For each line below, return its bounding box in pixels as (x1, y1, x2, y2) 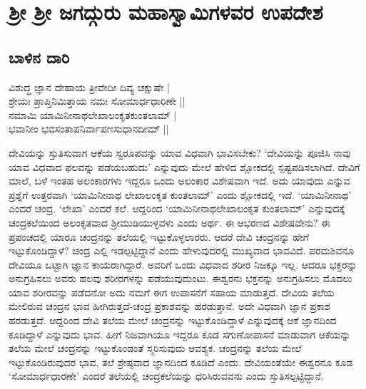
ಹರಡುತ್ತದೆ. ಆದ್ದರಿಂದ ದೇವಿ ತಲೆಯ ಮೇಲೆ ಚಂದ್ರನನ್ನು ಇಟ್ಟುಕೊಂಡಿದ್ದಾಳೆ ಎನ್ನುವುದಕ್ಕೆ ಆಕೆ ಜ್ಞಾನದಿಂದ (9, 313, 337, 328)
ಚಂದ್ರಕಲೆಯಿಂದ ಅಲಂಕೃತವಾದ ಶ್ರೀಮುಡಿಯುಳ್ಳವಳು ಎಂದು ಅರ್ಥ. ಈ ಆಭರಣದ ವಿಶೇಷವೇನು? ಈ (9, 214, 330, 229)
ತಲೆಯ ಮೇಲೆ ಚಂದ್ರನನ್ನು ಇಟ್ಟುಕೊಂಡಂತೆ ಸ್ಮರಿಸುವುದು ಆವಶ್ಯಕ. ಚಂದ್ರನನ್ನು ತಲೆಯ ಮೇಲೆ (9, 341, 302, 356)
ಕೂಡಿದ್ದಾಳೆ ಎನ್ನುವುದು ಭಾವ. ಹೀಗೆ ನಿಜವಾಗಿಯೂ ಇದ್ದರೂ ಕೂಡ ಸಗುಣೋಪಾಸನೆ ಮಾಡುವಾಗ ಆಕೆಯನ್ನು (9, 326, 351, 341)
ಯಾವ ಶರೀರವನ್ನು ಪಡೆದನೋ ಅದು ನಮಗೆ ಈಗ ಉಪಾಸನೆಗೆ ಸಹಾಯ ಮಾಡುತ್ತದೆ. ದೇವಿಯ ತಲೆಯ (9, 284, 335, 299)
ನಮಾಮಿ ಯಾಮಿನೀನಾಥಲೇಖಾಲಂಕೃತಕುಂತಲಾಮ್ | (9, 107, 177, 122)
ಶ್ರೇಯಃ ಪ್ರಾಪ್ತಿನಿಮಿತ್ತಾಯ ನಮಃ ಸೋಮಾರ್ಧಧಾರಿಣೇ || (9, 93, 185, 108)
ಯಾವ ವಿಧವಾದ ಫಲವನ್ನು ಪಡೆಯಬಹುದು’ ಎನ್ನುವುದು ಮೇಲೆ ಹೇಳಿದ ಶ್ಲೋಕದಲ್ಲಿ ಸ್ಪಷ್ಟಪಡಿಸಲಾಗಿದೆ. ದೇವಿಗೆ (9, 159, 360, 174)
